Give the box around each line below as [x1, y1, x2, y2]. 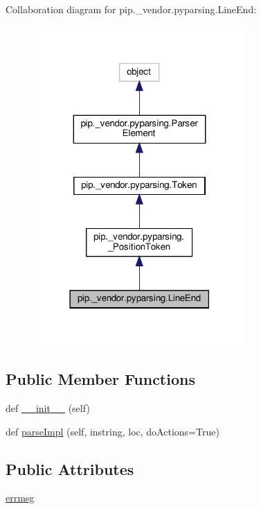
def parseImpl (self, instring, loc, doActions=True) [6, 424, 219, 438]
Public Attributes [6, 458, 134, 479]
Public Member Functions [6, 368, 195, 390]
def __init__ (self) [6, 401, 90, 415]
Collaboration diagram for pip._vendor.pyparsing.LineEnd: [6, 2, 257, 16]
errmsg [6, 490, 35, 505]
